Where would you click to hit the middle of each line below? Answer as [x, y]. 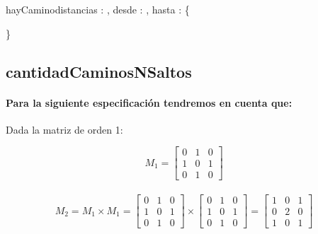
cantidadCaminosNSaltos [99, 71]
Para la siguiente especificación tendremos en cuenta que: [149, 102]
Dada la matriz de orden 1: [64, 129]
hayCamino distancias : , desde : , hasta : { [98, 9]
